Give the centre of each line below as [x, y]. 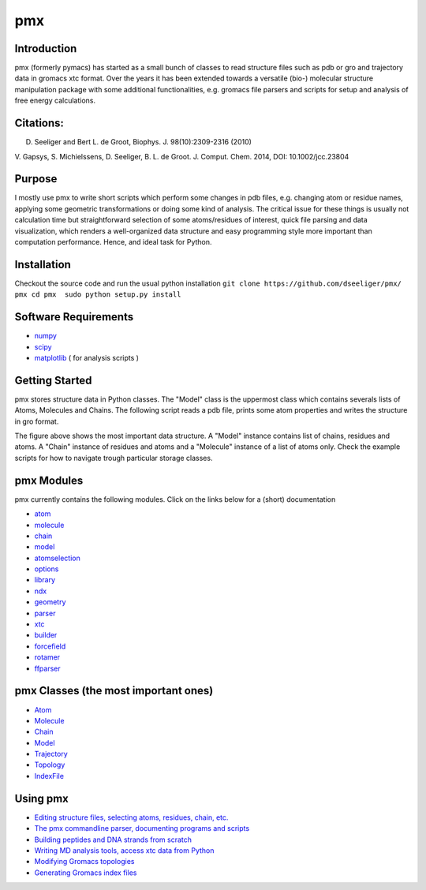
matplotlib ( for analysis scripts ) [87, 357]
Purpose [36, 179]
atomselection [57, 558]
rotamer [47, 657]
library [45, 580]
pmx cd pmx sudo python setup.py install [98, 295]
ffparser [47, 668]
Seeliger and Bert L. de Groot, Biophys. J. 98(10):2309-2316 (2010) [143, 142]
